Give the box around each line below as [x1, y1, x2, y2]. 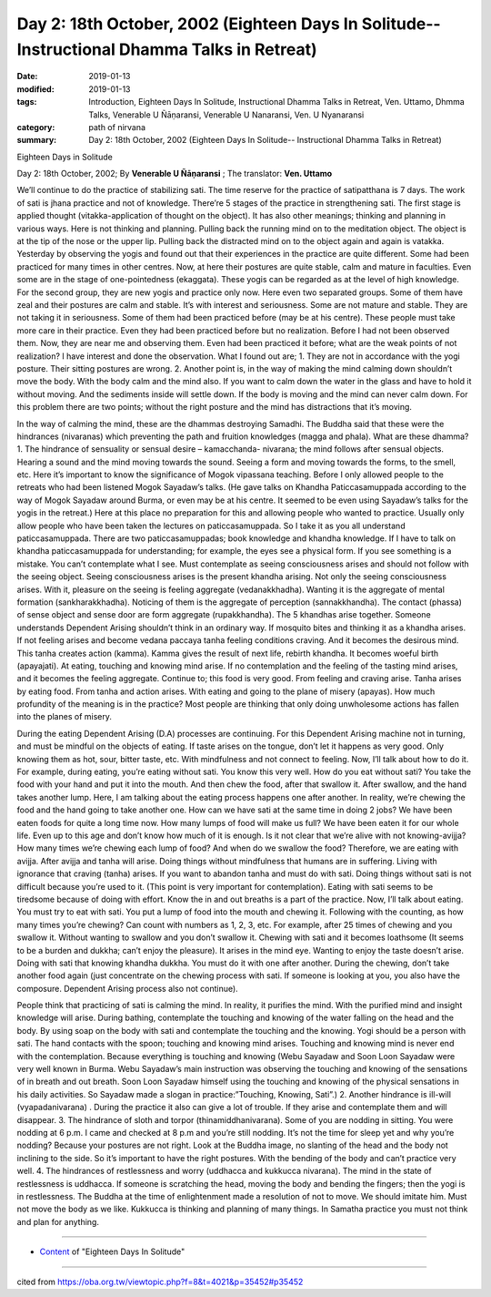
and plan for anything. [16, 1216, 100, 1227]
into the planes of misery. [16, 711, 113, 722]
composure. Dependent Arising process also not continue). [16, 983, 238, 994]
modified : [16, 83, 55, 95]
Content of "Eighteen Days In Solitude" [39, 1246, 185, 1257]
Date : [16, 71, 38, 82]
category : [16, 121, 55, 132]
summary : [16, 135, 57, 146]
